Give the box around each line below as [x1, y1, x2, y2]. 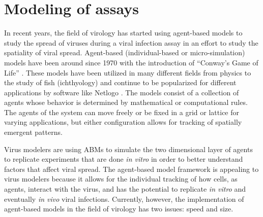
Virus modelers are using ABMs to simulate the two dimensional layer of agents [4, 143, 253, 154]
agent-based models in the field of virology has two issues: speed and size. [4, 203, 233, 214]
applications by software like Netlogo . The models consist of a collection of [4, 87, 239, 97]
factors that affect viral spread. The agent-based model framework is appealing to [4, 163, 259, 174]
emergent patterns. [4, 127, 63, 137]
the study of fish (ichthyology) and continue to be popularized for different [4, 77, 237, 88]
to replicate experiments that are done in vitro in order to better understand [4, 154, 243, 164]
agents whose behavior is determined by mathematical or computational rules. [4, 97, 248, 107]
